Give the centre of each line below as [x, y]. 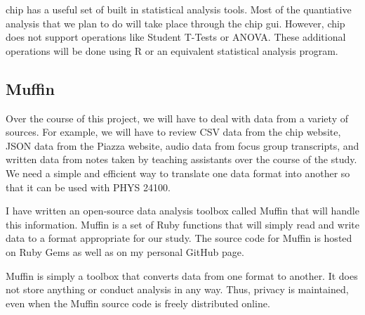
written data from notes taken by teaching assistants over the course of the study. [181, 159]
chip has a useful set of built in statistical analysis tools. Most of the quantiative [179, 9]
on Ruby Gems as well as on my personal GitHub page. [125, 251]
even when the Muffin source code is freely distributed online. [138, 303]
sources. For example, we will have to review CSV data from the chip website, [173, 132]
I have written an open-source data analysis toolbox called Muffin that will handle [182, 211]
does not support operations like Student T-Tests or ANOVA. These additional [176, 37]
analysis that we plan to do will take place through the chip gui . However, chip [175, 23]
